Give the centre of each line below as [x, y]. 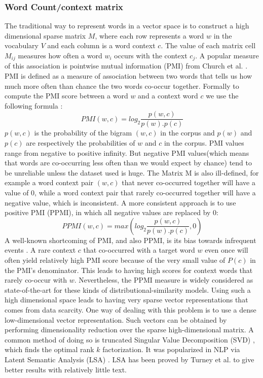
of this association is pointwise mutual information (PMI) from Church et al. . [126, 66]
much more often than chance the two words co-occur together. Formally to [122, 85]
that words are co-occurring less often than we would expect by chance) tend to [128, 163]
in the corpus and [187, 133]
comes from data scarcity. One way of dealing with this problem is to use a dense [130, 309]
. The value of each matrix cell [208, 45]
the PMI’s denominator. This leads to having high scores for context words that [129, 270]
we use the [222, 96]
